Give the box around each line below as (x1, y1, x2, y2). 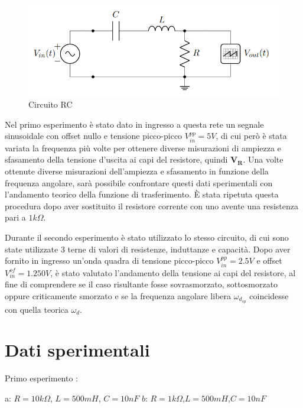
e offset (256, 254, 282, 267)
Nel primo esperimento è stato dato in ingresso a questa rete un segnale (5, 118, 264, 130)
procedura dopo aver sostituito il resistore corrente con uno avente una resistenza (5, 199, 298, 212)
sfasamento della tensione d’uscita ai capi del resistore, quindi (5, 153, 228, 166)
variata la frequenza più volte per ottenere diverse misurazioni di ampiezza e (5, 141, 281, 154)
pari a (5, 211, 26, 224)
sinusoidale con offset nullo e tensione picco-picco (5, 129, 183, 142)
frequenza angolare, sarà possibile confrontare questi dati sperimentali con (5, 176, 273, 189)
